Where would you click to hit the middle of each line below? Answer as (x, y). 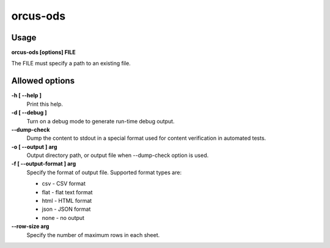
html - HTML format (67, 201)
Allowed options (43, 81)
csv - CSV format (64, 184)
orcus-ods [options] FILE (43, 53)
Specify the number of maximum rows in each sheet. (93, 235)
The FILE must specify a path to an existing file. (71, 64)
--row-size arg (30, 227)
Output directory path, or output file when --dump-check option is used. (118, 155)
